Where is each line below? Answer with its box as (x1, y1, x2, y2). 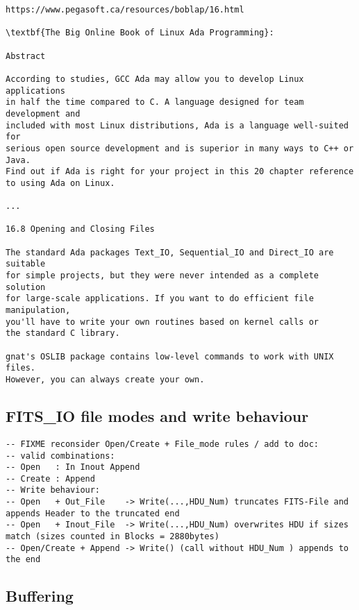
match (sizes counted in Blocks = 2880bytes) (6, 532, 219, 542)
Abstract (6, 51, 46, 61)
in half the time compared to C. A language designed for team (6, 97, 304, 108)
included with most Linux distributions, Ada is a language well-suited (6, 120, 349, 130)
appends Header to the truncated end (6, 508, 180, 518)
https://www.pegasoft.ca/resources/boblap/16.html (6, 5, 244, 15)
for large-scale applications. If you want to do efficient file (6, 294, 314, 304)
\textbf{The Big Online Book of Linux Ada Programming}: (6, 28, 274, 38)
